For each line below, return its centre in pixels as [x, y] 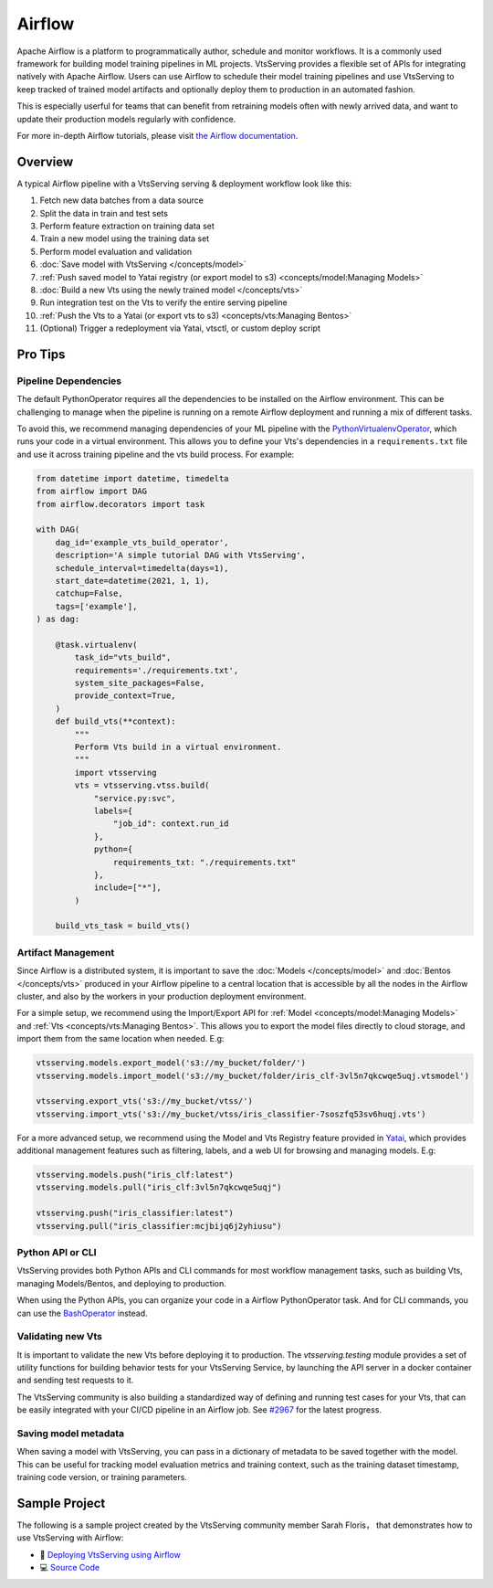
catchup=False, [89, 593]
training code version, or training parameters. [102, 1477]
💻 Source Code [70, 1568]
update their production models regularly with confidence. [126, 119]
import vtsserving [115, 773]
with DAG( [58, 529]
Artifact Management [66, 952]
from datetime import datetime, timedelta [132, 478]
